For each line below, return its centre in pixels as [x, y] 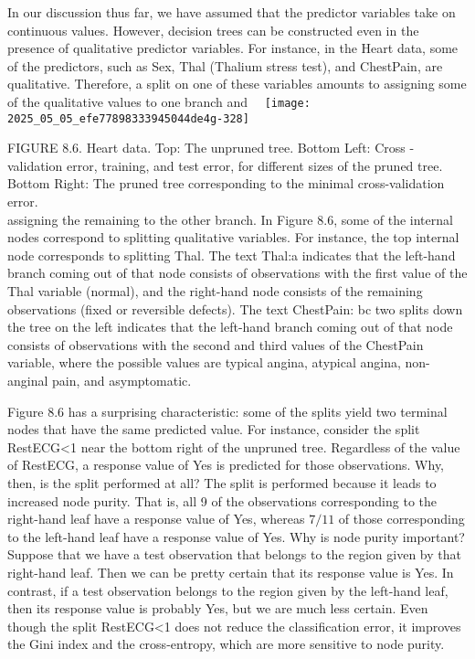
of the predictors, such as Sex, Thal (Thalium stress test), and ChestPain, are [225, 65]
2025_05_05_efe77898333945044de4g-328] [128, 118]
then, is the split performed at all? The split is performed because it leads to [222, 482]
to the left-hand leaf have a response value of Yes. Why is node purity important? [236, 536]
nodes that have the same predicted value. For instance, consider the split [214, 429]
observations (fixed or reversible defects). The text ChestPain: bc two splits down [235, 308]
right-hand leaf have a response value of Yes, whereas [156, 519]
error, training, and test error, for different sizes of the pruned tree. [254, 165]
